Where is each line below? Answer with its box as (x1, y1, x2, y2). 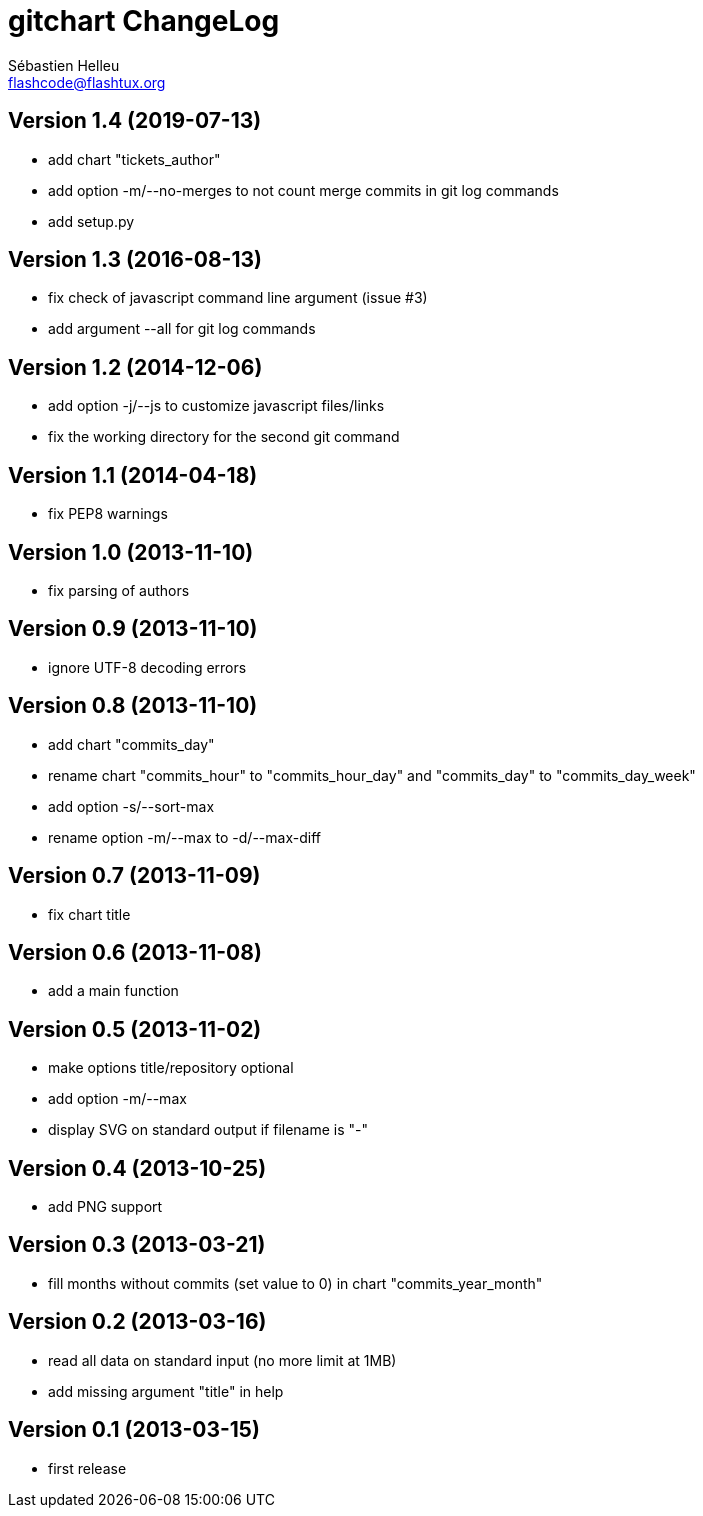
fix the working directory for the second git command (48, 428, 400, 446)
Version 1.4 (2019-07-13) (8, 108, 262, 134)
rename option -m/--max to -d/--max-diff (48, 828, 321, 846)
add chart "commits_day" (48, 735, 215, 753)
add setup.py (48, 212, 135, 230)
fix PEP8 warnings (48, 505, 168, 523)
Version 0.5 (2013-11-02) (8, 1016, 262, 1042)
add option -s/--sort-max (48, 797, 215, 815)
